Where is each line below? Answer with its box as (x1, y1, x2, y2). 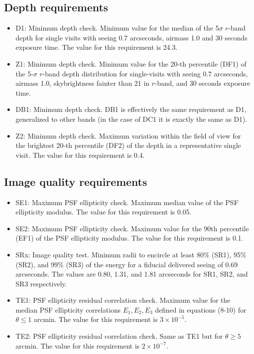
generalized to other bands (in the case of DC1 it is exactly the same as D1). (15, 113, 247, 124)
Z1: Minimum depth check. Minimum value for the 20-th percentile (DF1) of (15, 58, 247, 69)
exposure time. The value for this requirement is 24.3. (15, 42, 178, 52)
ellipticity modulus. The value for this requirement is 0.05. (15, 207, 191, 217)
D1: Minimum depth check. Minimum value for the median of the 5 (15, 23, 219, 33)
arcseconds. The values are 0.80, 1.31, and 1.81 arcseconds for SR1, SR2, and (15, 269, 248, 279)
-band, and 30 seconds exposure (155, 78, 251, 88)
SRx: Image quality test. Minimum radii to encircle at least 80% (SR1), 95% (15, 249, 247, 259)
